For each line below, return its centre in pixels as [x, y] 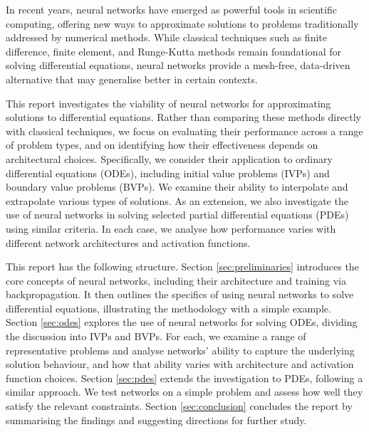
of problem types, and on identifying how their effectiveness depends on [162, 145]
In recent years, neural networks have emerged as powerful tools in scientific [171, 9]
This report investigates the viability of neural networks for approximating [168, 103]
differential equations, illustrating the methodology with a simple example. [168, 308]
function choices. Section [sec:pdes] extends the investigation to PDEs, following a [184, 378]
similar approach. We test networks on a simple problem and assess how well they [184, 392]
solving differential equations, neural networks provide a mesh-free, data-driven [178, 65]
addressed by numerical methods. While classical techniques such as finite [166, 37]
